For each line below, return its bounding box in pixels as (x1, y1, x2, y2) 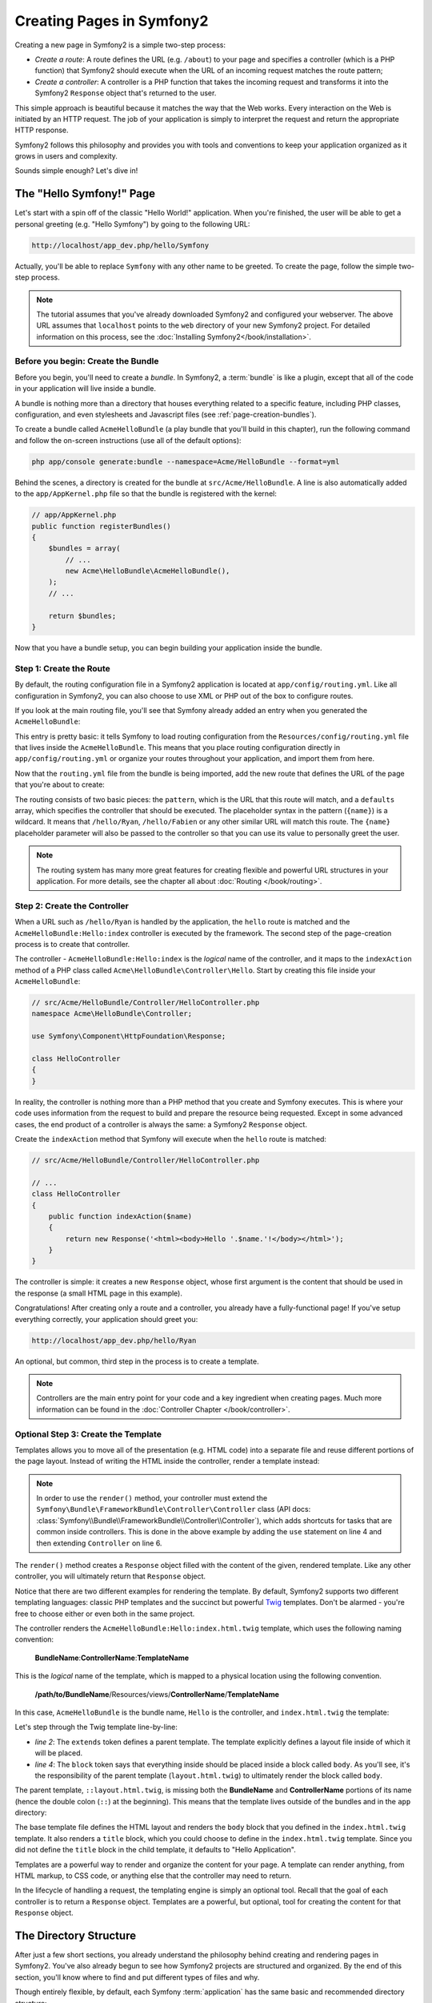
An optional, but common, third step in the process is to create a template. (14, 1356, 259, 1366)
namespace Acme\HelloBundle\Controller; (31, 1010, 192, 1018)
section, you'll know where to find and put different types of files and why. (14, 1972, 260, 1982)
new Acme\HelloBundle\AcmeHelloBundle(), (65, 566, 230, 576)
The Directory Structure (14, 1929, 136, 1942)
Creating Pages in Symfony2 (14, 12, 209, 30)
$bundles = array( (48, 544, 121, 553)
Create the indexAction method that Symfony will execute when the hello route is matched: (14, 1134, 327, 1143)
